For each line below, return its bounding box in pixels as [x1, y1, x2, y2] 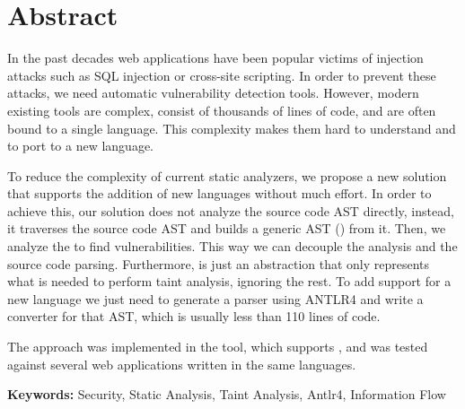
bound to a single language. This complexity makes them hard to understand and [7, 118, 456, 137]
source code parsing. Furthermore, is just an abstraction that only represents [7, 254, 430, 273]
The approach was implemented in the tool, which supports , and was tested [7, 337, 428, 356]
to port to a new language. [7, 136, 154, 155]
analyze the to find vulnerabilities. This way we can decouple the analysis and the [7, 237, 458, 256]
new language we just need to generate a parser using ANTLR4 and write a [7, 289, 424, 308]
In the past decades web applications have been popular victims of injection [7, 48, 424, 67]
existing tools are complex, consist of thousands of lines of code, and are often [7, 100, 436, 119]
